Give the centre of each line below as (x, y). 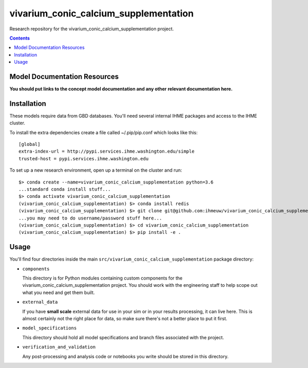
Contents (20, 38)
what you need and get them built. (59, 292)
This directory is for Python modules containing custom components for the (102, 278)
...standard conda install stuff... (65, 189)
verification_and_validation (59, 347)
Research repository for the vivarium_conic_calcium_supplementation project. (92, 29)
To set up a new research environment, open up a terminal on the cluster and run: (96, 170)
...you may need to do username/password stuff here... (90, 218)
